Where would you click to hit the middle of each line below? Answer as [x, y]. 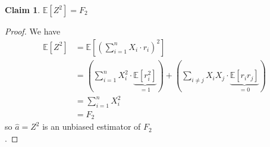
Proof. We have [33, 31]
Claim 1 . [23, 10]
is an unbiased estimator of [92, 126]
